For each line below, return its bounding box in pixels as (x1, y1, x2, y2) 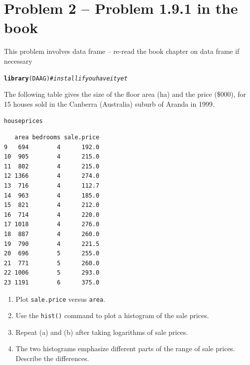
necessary (4, 55, 33, 66)
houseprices (4, 118, 43, 125)
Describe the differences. (15, 353, 89, 363)
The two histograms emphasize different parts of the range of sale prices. (15, 343, 235, 354)
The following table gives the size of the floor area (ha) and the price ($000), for (4, 89, 246, 99)
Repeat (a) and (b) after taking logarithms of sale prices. (15, 326, 188, 337)
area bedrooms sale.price (14, 134, 100, 141)
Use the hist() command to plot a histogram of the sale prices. (15, 310, 209, 321)
